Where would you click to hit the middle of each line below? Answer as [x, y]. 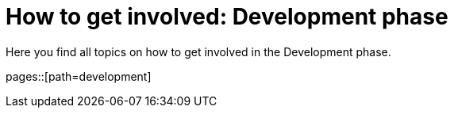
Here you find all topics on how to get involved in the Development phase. [198, 51]
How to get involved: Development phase [227, 17]
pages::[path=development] [79, 76]
